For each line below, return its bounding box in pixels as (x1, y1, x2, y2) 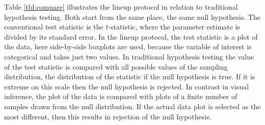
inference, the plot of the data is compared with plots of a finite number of (4, 91, 237, 102)
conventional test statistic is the (4, 21, 103, 32)
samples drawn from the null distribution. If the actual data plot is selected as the (4, 101, 261, 111)
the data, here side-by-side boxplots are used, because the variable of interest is (4, 41, 252, 52)
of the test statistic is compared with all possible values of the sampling (4, 61, 228, 72)
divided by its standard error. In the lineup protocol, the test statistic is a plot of (4, 31, 258, 42)
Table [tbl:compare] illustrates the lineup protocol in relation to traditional (4, 2, 238, 12)
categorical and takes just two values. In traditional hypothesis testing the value (4, 51, 254, 61)
